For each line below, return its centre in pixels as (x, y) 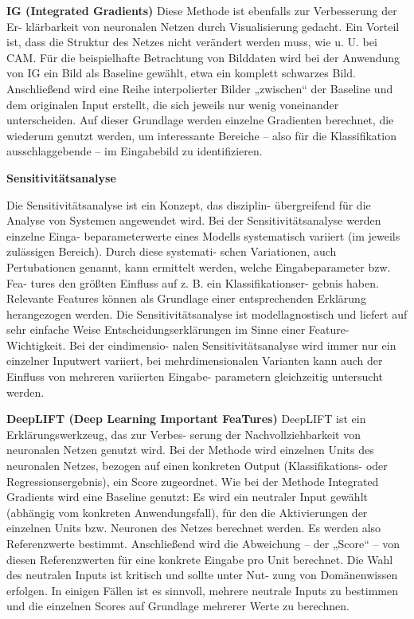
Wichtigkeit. (36, 345)
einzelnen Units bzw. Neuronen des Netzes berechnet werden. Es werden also (194, 528)
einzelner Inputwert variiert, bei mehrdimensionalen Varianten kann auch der (195, 360)
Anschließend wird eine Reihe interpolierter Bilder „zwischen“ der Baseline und (200, 88)
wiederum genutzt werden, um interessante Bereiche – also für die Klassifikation (201, 135)
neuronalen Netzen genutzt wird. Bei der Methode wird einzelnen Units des (190, 450)
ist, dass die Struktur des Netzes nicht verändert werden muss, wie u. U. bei (192, 42)
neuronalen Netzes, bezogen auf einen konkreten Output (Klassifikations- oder (197, 466)
